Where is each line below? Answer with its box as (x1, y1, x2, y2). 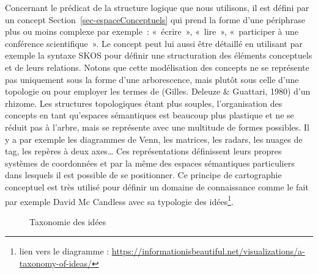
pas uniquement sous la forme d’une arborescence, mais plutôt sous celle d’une (5, 73, 299, 85)
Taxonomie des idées (29, 215, 106, 228)
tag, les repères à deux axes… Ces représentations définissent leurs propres (5, 145, 282, 157)
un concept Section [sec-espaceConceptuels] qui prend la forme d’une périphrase (5, 13, 305, 26)
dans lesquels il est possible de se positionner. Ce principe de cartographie (5, 168, 282, 181)
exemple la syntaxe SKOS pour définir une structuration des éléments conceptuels (5, 49, 312, 62)
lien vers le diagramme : (19, 245, 109, 258)
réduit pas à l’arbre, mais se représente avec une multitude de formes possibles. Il (5, 120, 309, 133)
